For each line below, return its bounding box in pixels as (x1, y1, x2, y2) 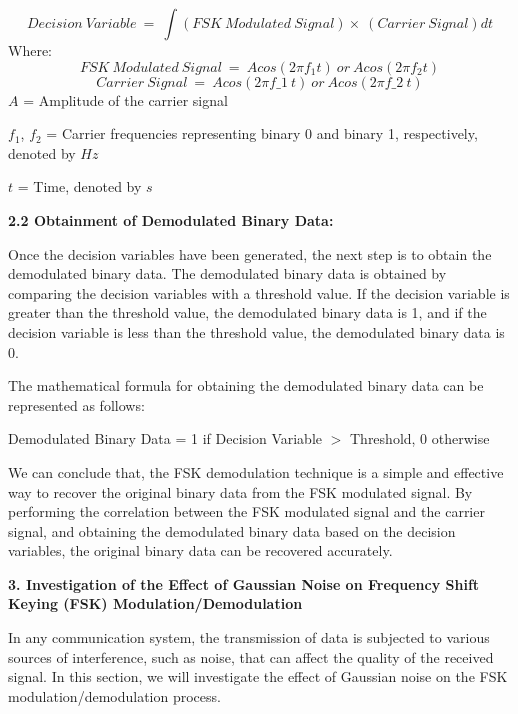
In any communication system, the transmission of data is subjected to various (8, 627, 490, 648)
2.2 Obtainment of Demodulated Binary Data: (8, 209, 334, 230)
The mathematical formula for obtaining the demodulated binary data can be (8, 375, 484, 396)
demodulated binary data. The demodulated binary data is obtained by (8, 263, 447, 284)
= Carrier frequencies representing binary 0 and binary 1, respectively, (46, 123, 478, 144)
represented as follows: (8, 394, 145, 415)
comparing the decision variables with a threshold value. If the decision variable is (8, 282, 510, 303)
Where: (8, 40, 52, 60)
